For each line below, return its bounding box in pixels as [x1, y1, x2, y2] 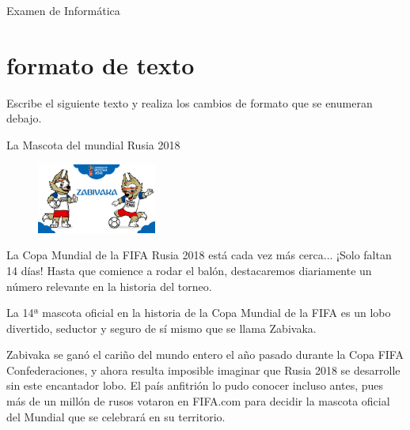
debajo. [6, 110, 42, 126]
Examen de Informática [6, 2, 120, 18]
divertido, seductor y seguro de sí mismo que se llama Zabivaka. [6, 319, 317, 336]
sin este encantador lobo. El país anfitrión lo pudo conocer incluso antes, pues [6, 377, 384, 394]
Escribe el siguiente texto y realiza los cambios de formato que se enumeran [6, 94, 373, 111]
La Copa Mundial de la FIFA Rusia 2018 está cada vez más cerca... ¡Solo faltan [6, 247, 392, 263]
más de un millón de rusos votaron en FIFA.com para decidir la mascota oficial [6, 393, 390, 409]
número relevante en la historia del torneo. [6, 277, 212, 294]
